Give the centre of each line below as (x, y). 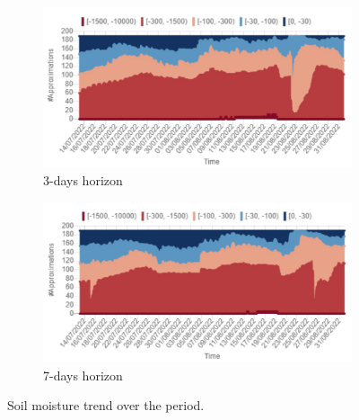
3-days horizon (83, 179)
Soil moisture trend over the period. (106, 405)
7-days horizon (83, 375)
